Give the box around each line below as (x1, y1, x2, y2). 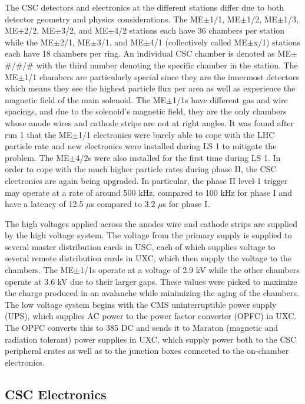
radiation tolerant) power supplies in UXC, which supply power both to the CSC (5, 333, 297, 345)
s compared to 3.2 (91, 198, 155, 210)
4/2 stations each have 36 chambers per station (114, 24, 285, 37)
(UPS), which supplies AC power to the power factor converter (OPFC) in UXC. (5, 310, 297, 322)
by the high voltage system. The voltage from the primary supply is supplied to (5, 229, 292, 241)
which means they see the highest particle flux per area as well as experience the (5, 82, 296, 94)
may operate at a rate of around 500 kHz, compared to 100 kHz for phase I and (5, 186, 292, 198)
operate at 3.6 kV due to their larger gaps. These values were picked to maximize (5, 275, 297, 287)
